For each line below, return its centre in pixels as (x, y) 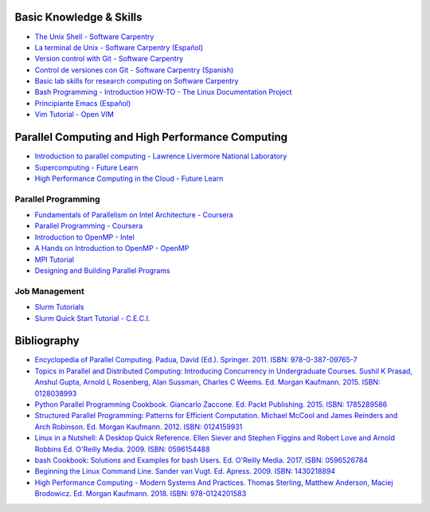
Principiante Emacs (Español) (83, 103)
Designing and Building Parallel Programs (102, 271)
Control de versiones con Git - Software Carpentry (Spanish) (134, 70)
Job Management (50, 291)
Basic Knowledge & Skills (78, 17)
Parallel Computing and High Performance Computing (151, 137)
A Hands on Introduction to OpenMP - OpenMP (112, 248)
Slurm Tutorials (59, 307)
